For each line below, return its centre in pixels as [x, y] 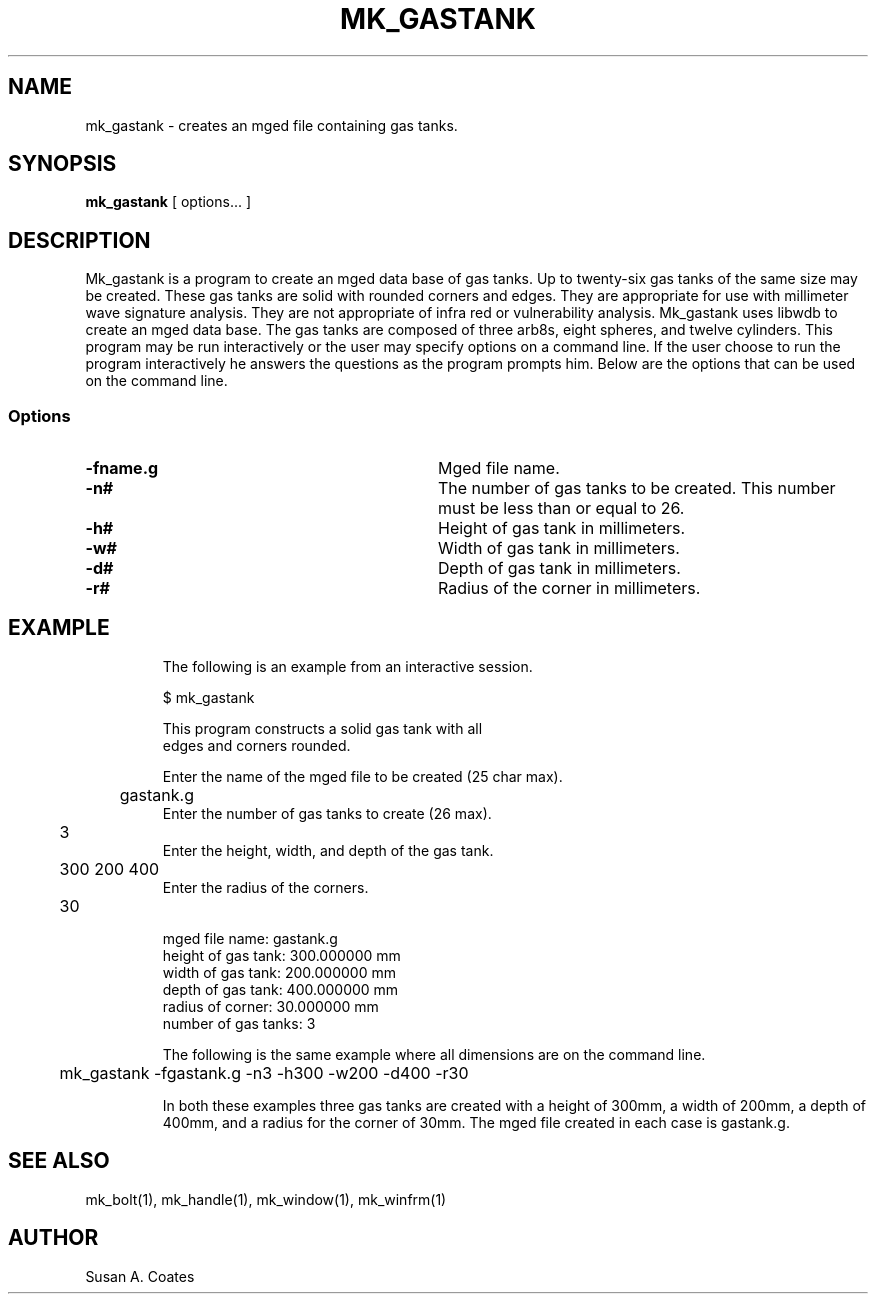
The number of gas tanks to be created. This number [636, 488]
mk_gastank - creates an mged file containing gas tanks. [271, 125]
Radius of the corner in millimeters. [569, 588]
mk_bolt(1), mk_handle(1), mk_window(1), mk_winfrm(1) [266, 1199]
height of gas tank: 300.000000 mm [281, 955]
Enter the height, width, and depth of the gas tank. [328, 850]
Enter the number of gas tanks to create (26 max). [327, 813]
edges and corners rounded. [256, 745]
